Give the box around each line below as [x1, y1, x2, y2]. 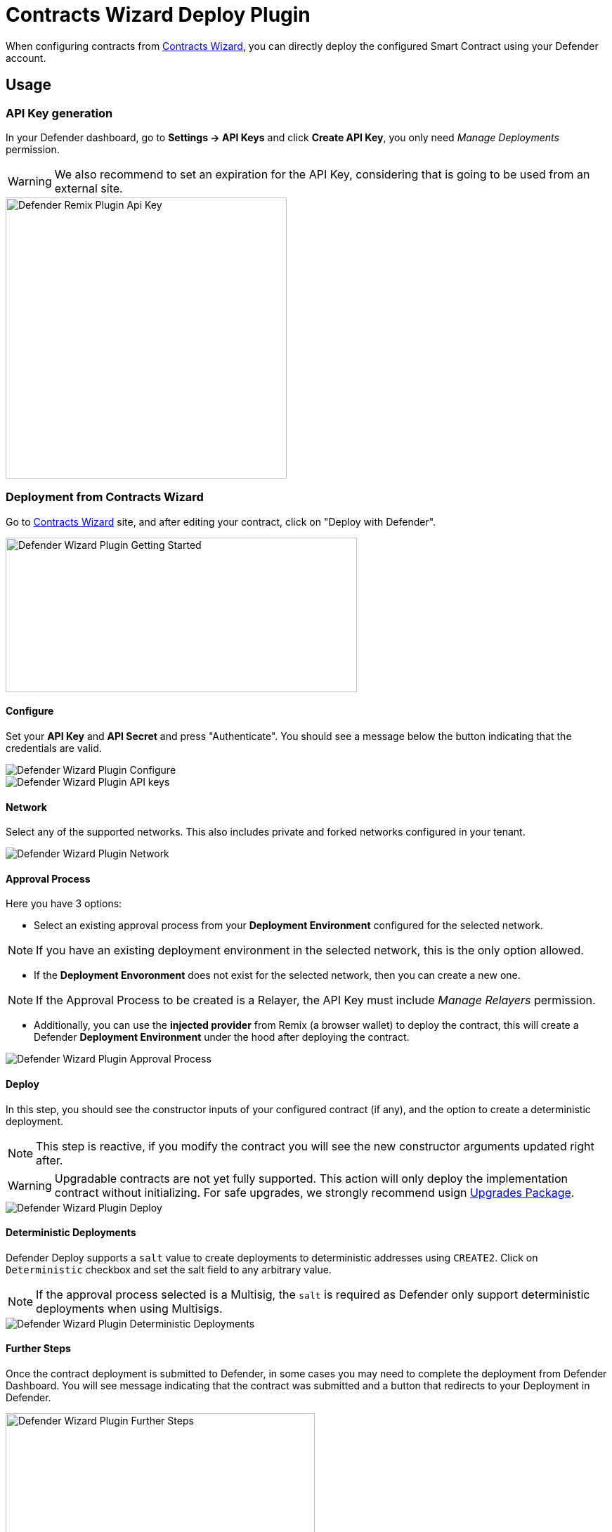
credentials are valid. [6, 741, 102, 754]
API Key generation [6, 105, 113, 120]
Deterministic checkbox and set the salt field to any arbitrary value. [6, 1263, 332, 1275]
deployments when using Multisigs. [36, 1301, 223, 1316]
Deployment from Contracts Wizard [6, 490, 204, 505]
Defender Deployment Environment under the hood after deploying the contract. [34, 1031, 410, 1044]
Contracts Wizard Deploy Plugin [6, 3, 311, 27]
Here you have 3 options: [6, 897, 122, 910]
